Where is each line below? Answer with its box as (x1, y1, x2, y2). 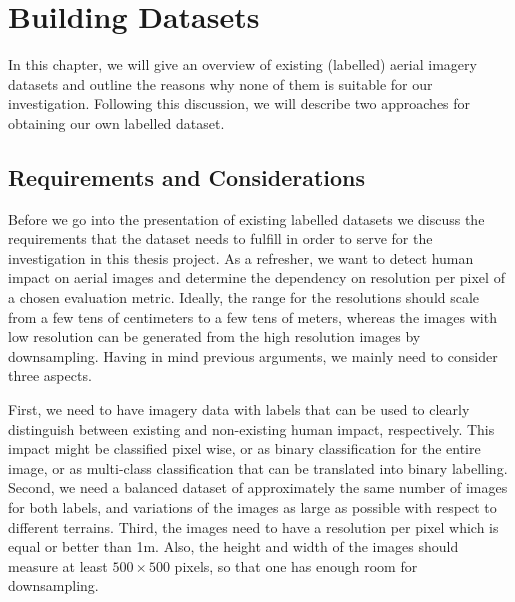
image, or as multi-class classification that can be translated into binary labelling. (8, 457, 508, 478)
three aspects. (8, 365, 92, 386)
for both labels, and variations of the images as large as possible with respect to (8, 497, 497, 518)
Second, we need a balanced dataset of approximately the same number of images (8, 477, 508, 498)
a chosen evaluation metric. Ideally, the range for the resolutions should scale (8, 287, 480, 308)
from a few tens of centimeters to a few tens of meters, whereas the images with (8, 306, 497, 327)
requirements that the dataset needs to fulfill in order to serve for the (8, 228, 433, 249)
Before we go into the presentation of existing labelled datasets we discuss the (8, 208, 485, 229)
